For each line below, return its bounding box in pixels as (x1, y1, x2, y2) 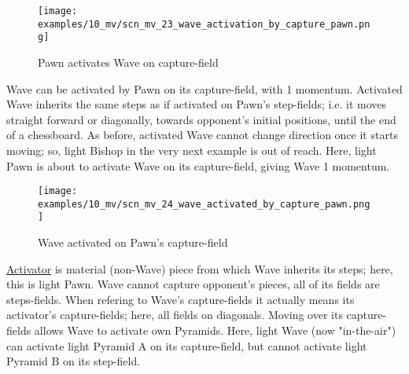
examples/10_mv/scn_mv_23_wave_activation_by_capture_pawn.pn (38, 18, 370, 30)
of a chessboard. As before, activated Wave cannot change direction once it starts (6, 126, 398, 143)
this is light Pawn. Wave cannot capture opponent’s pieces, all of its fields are (6, 276, 380, 292)
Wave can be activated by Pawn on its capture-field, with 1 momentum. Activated (6, 80, 403, 97)
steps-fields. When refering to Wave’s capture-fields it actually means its (6, 291, 355, 307)
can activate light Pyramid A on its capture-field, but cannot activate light (6, 337, 367, 354)
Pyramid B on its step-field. (6, 353, 141, 369)
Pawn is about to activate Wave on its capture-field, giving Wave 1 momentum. (6, 157, 390, 174)
